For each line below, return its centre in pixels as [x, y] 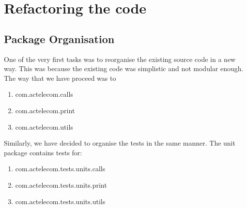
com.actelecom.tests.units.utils [60, 201]
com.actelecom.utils [44, 126]
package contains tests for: [43, 152]
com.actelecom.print [45, 110]
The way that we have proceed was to [60, 78]
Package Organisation [59, 38]
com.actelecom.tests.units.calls [60, 169]
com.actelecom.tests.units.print [61, 185]
